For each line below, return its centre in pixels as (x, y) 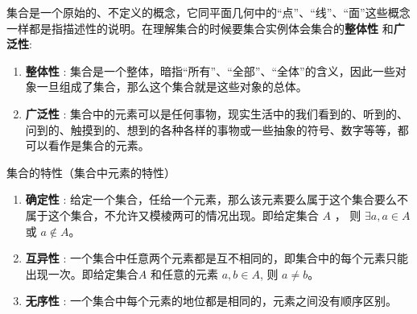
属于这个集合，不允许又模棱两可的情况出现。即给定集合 (172, 215)
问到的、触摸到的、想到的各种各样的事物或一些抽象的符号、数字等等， (211, 129)
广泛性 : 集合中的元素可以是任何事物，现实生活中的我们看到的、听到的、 (217, 113)
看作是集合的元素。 (99, 145)
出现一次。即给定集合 (82, 273)
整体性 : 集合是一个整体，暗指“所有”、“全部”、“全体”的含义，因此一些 (210, 70)
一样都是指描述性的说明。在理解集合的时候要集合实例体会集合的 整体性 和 (200, 28)
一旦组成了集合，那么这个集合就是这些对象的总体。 (172, 87)
